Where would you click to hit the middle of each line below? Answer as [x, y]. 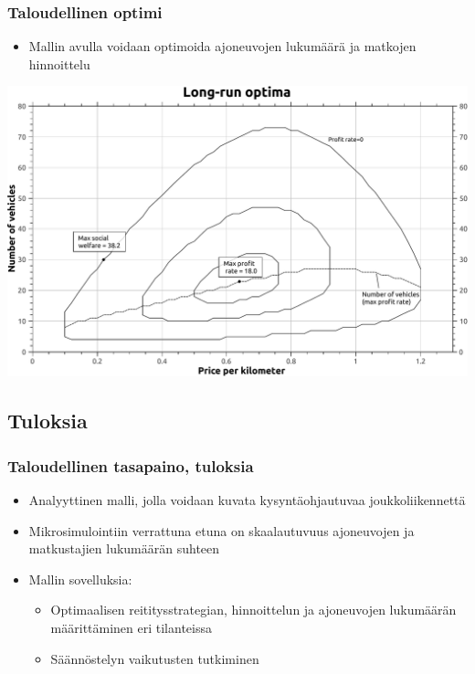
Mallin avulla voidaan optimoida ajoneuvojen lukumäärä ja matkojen [222, 46]
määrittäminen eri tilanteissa [131, 627]
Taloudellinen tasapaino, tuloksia [131, 465]
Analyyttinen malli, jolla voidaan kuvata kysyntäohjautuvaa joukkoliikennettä [247, 499]
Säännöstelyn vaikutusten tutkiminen [155, 658]
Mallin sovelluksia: [80, 579]
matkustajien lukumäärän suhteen [124, 548]
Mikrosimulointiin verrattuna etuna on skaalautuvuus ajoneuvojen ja [222, 530]
